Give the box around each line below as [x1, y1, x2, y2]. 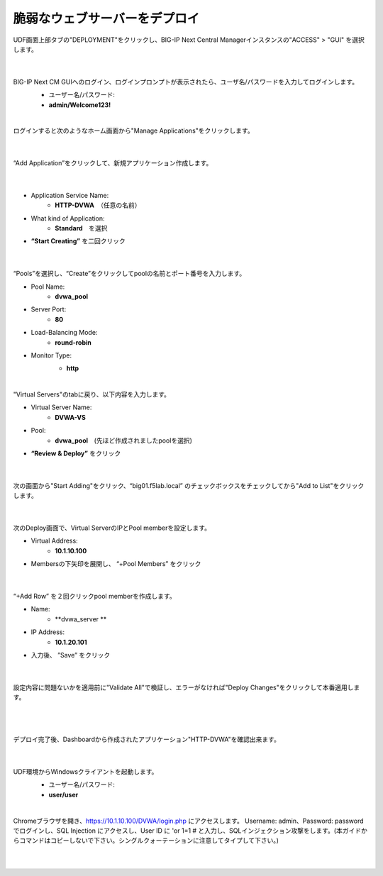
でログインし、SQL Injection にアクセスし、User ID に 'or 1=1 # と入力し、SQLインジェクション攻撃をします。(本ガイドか [13, 826, 368, 835]
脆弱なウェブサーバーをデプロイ [13, 11, 200, 26]
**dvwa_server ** [55, 614, 107, 623]
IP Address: [30, 628, 65, 636]
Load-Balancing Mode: [30, 328, 98, 337]
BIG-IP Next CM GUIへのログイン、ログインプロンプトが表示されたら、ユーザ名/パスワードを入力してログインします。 [13, 77, 358, 86]
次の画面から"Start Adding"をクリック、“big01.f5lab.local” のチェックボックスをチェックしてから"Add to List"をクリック [13, 481, 365, 489]
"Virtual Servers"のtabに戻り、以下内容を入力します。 [13, 390, 170, 399]
